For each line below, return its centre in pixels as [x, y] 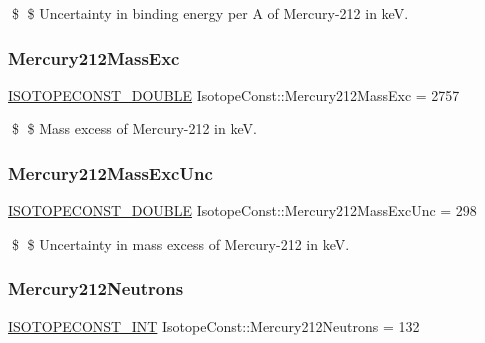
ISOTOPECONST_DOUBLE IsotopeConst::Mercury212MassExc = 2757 [234, 94]
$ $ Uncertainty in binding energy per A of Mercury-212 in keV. [210, 13]
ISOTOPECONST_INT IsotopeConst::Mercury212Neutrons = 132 [214, 325]
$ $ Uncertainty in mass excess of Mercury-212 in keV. [180, 243]
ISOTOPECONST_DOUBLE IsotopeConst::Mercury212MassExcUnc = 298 [242, 210]
